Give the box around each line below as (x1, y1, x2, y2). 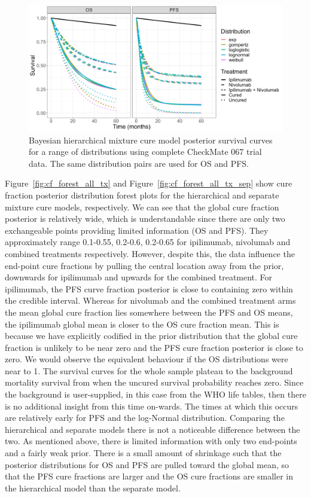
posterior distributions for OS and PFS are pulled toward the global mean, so (5, 458, 289, 470)
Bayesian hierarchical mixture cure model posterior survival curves (29, 133, 273, 146)
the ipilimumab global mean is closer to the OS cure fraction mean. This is (5, 317, 279, 330)
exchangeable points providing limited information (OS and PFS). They (5, 224, 269, 236)
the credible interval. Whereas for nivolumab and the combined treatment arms (5, 294, 296, 307)
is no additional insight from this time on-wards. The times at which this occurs (5, 399, 298, 412)
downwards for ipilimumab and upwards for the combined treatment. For (5, 271, 273, 283)
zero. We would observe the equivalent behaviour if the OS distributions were (5, 353, 288, 365)
